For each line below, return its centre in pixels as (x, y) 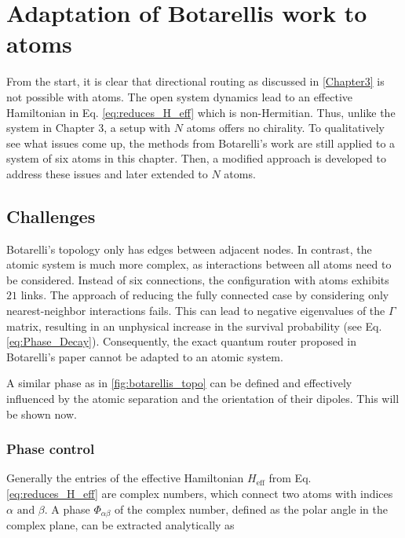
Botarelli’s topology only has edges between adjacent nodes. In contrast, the (189, 249)
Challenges (51, 216)
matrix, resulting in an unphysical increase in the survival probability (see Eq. (194, 326)
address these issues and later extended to (107, 173)
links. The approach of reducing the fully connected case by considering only (205, 295)
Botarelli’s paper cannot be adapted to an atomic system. (145, 356)
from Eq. (290, 478)
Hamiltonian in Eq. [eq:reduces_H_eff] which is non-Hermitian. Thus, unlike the (201, 112)
